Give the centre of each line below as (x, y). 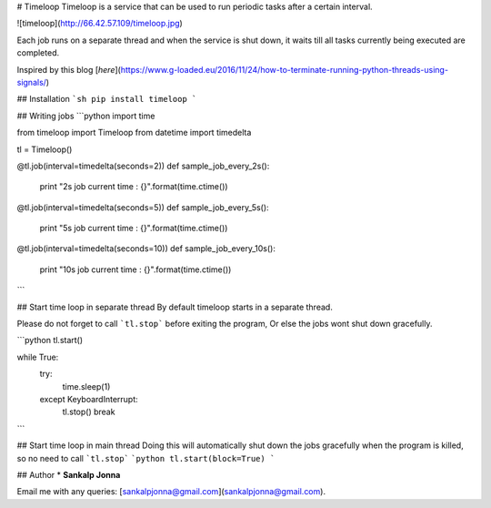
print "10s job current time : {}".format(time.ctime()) (135, 269)
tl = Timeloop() (45, 149)
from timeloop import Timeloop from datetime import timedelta (134, 133)
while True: (38, 357)
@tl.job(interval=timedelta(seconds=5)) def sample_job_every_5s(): (143, 207)
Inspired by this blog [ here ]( (69, 69)
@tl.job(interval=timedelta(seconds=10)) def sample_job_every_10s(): (146, 249)
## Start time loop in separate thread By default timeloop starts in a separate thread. (175, 307)
